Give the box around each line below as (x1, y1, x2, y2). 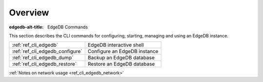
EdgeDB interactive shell (88, 41, 144, 48)
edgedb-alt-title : (9, 24, 44, 30)
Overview (9, 7, 49, 18)
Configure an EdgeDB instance (88, 48, 158, 55)
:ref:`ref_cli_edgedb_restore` (12, 61, 77, 68)
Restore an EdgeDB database (88, 61, 155, 68)
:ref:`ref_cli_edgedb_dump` (12, 55, 74, 61)
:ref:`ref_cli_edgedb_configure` (12, 48, 83, 55)
